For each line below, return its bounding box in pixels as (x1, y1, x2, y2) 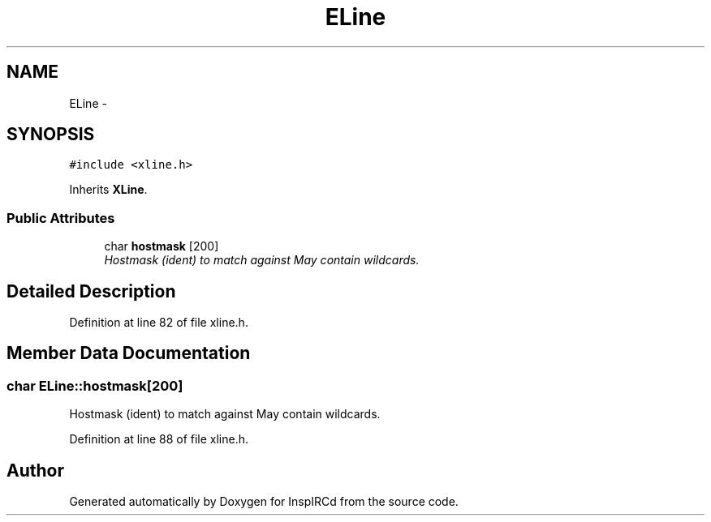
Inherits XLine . (69, 182, 148, 197)
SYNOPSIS (6, 124, 95, 145)
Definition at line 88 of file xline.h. (69, 432, 249, 447)
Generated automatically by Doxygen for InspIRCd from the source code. (69, 494, 459, 509)
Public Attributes (6, 209, 115, 226)
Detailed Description (6, 280, 176, 302)
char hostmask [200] (104, 239, 219, 254)
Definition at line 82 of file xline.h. (69, 315, 248, 330)
